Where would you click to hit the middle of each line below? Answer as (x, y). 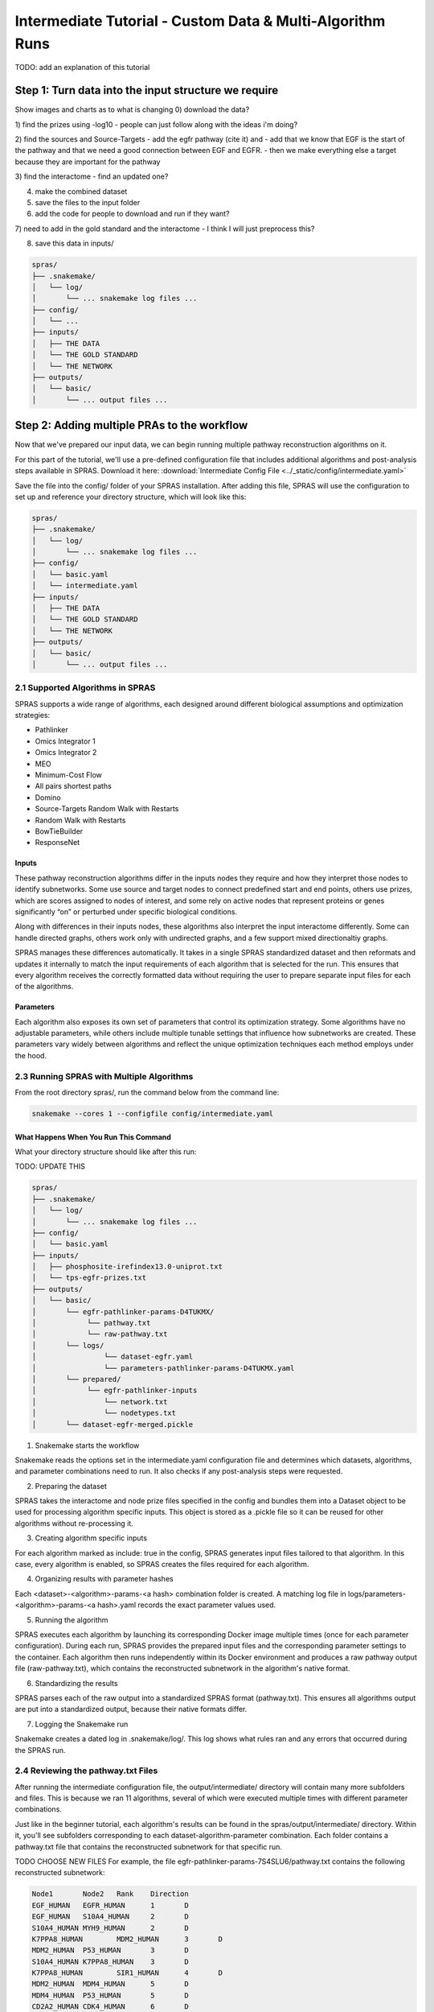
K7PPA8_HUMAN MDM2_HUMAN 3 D (127, 1939)
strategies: (33, 715)
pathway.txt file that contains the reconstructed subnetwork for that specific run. (149, 1846)
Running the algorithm (72, 1620)
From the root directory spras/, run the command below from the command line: (147, 1092)
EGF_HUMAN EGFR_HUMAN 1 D (110, 1905)
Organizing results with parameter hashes (104, 1579)
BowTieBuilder (59, 831)
